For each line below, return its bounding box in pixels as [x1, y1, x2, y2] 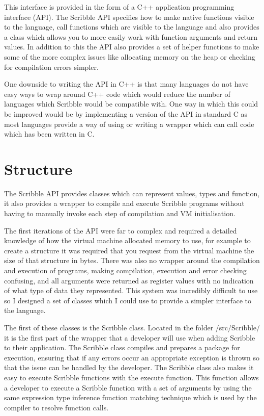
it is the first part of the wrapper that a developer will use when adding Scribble [4, 332, 255, 343]
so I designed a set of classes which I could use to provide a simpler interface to [4, 295, 251, 305]
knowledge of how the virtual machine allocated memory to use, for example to [4, 235, 251, 246]
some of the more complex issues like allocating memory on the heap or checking [4, 51, 255, 62]
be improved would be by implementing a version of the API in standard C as [4, 108, 248, 119]
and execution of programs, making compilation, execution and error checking [4, 265, 247, 275]
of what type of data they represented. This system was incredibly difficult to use [4, 285, 258, 296]
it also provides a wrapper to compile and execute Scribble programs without [4, 198, 245, 209]
